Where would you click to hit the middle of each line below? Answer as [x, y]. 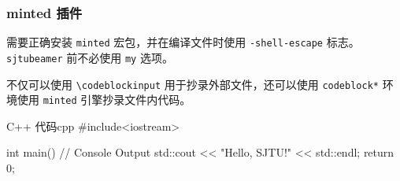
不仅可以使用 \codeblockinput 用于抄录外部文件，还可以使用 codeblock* [193, 84]
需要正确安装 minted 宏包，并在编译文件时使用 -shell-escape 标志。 [183, 42]
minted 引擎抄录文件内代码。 [117, 100]
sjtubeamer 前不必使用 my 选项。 [90, 57]
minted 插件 [44, 12]
